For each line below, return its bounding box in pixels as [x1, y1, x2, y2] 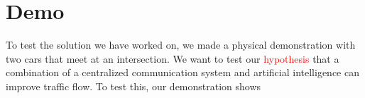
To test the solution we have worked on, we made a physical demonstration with [6, 37, 356, 52]
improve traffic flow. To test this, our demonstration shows [6, 78, 261, 93]
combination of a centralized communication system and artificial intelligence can [6, 65, 359, 80]
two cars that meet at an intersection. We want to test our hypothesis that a [6, 51, 339, 66]
